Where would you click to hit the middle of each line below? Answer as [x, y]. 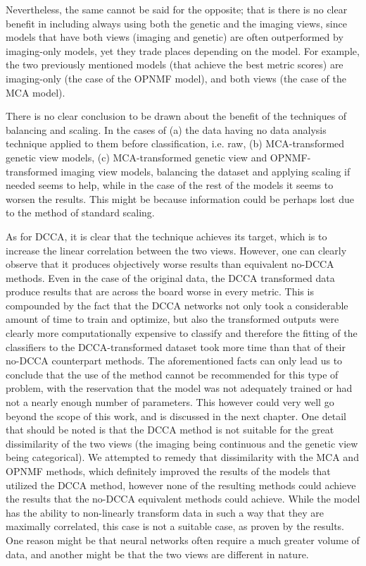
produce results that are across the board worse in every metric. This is [160, 291]
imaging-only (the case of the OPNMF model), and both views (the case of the [176, 78]
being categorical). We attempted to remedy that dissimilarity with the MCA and [182, 457]
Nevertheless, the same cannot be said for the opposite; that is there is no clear [177, 9]
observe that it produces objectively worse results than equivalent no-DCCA [170, 264]
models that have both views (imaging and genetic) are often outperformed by [175, 37]
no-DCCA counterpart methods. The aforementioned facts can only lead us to [174, 361]
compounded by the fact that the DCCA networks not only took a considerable [177, 305]
